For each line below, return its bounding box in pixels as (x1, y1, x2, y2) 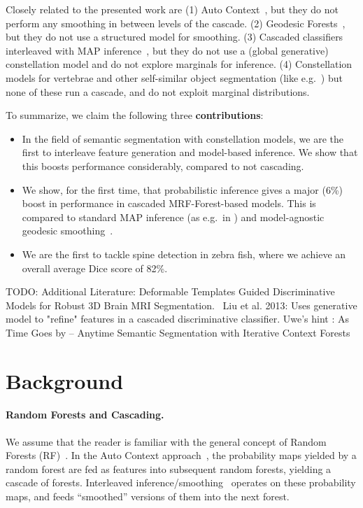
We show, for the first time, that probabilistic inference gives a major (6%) (22, 182, 343, 197)
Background (6, 366, 124, 395)
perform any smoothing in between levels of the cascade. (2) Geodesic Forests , (6, 15, 346, 30)
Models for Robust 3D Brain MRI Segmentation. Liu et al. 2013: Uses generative (6, 297, 357, 312)
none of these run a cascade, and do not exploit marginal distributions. (6, 84, 310, 99)
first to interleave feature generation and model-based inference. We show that (22, 145, 358, 160)
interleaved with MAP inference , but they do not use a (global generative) (6, 43, 329, 57)
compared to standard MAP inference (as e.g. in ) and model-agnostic (22, 209, 325, 224)
